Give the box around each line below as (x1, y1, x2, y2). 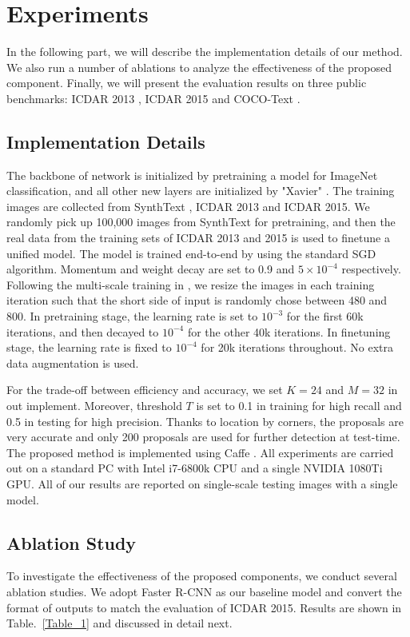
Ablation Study (6, 530, 137, 555)
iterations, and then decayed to (6, 323, 159, 340)
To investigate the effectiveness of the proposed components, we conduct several (6, 567, 397, 584)
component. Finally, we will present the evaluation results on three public (6, 74, 367, 91)
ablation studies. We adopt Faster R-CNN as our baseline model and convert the (6, 583, 402, 599)
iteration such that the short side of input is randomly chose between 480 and (6, 292, 388, 309)
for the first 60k (286, 308, 364, 324)
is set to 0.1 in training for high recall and (196, 397, 402, 414)
